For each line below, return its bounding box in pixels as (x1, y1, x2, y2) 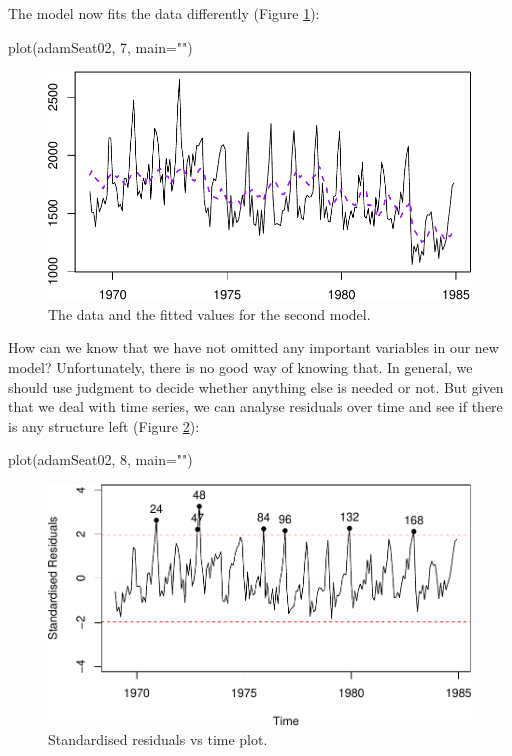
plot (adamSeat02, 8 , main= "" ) (8, 449, 193, 470)
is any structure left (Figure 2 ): (8, 415, 200, 436)
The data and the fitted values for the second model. (48, 303, 371, 324)
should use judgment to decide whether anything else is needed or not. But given (8, 376, 504, 397)
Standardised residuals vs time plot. (48, 729, 268, 750)
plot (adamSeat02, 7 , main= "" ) (8, 36, 193, 57)
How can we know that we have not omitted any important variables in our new (8, 337, 499, 358)
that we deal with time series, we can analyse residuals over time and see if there (8, 396, 503, 417)
